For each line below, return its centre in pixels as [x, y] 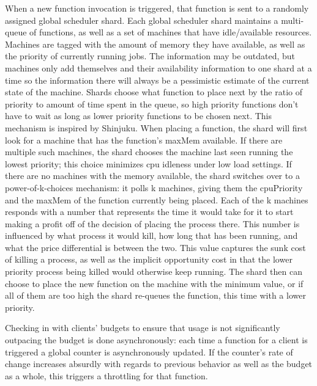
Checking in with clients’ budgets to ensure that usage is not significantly [143, 328]
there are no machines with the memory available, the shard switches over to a [152, 176]
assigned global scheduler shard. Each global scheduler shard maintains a [142, 20]
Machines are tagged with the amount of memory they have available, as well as [155, 44]
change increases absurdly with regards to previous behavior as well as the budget [159, 364]
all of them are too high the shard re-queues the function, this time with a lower [155, 295]
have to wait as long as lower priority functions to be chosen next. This [139, 116]
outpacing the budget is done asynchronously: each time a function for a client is [156, 340]
